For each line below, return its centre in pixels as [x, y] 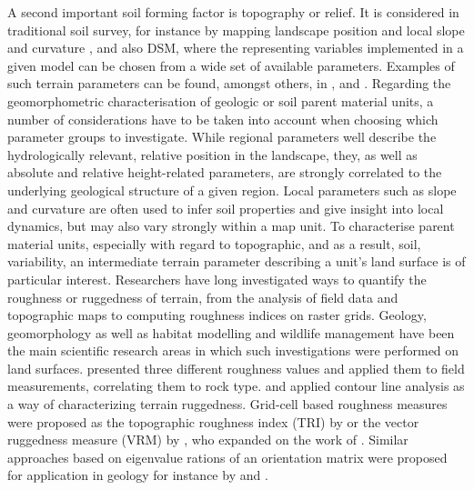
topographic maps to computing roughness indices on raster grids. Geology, [217, 315]
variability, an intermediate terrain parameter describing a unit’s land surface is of [237, 261]
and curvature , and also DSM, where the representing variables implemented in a [236, 48]
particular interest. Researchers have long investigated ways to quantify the [217, 279]
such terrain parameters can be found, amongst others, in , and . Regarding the [229, 83]
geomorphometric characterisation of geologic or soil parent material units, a [221, 100]
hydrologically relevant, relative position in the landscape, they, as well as [212, 154]
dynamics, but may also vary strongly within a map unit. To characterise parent [231, 226]
